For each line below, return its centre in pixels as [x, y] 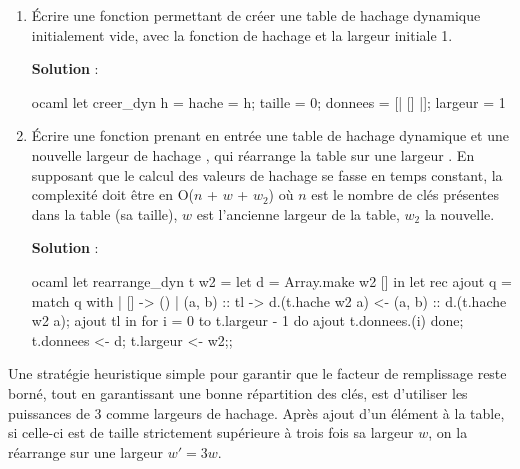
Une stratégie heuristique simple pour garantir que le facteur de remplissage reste [257, 373]
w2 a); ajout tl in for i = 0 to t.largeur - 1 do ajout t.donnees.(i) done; [247, 320]
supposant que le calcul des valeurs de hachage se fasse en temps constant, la [267, 174]
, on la [448, 432]
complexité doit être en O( [112, 194]
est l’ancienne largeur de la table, [298, 213]
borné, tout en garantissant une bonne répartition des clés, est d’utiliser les [238, 392]
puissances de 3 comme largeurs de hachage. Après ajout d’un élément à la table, [256, 412]
